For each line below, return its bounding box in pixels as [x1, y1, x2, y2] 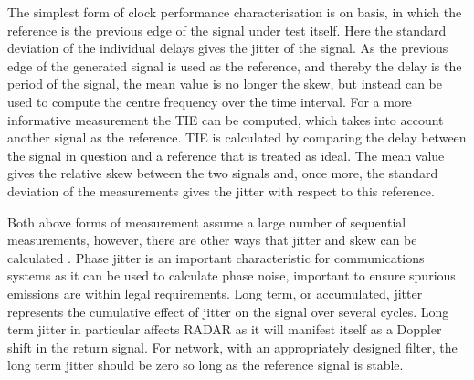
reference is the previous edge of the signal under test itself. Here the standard [7, 20, 447, 39]
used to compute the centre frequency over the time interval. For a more [7, 91, 412, 111]
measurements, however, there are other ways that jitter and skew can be [7, 230, 417, 249]
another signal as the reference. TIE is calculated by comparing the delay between [7, 128, 467, 147]
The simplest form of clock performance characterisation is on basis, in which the [7, 3, 462, 21]
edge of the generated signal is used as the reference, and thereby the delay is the [7, 56, 462, 75]
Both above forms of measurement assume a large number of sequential [7, 212, 406, 231]
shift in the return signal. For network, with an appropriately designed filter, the [7, 337, 458, 356]
